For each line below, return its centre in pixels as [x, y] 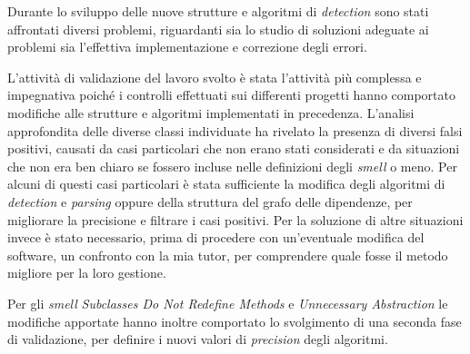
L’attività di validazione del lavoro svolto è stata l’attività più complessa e [215, 77]
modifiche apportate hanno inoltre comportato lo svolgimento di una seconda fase [235, 321]
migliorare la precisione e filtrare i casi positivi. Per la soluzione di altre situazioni [235, 219]
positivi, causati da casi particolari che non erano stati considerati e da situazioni [234, 148]
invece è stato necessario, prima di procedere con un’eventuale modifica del [216, 237]
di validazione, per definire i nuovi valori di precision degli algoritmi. [198, 339]
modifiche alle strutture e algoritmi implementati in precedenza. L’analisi [211, 112]
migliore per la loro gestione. [87, 273]
